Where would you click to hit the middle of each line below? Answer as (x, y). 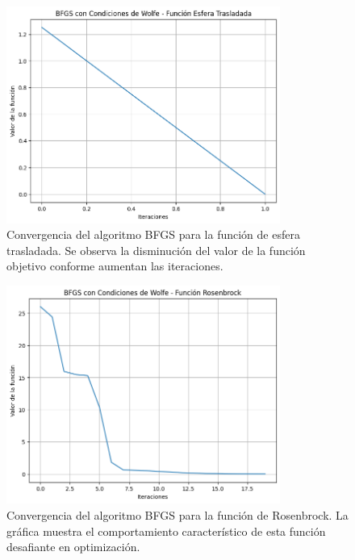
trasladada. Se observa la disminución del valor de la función (156, 250)
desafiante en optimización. (73, 547)
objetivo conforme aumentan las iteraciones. (115, 266)
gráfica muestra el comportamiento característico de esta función (166, 531)
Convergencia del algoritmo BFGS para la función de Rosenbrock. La (177, 514)
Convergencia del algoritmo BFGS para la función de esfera (153, 234)
